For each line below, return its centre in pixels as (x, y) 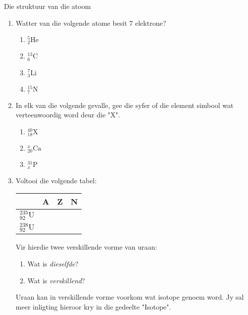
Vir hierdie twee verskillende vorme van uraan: (86, 247)
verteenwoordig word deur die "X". (68, 115)
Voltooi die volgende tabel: (56, 180)
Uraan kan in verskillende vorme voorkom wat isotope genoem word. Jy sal (130, 297)
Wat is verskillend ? (56, 280)
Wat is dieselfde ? (53, 264)
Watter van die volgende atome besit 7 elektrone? (91, 23)
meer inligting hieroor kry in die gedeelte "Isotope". (93, 306)
